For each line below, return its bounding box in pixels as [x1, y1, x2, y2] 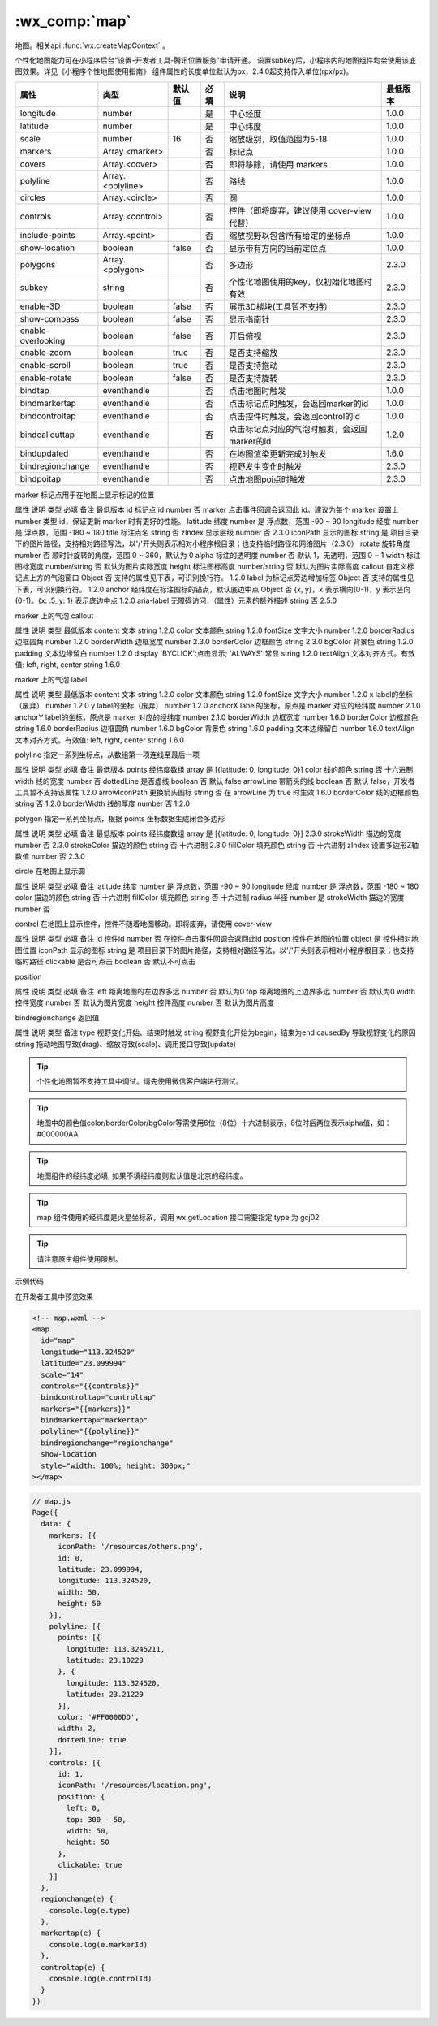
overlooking [19, 335, 66, 346]
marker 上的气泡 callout [15, 610, 94, 621]
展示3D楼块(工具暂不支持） [228, 301, 333, 312]
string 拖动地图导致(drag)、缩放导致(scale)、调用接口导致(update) [15, 1039, 237, 1049]
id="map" [41, 1336, 75, 1345]
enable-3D [19, 301, 61, 312]
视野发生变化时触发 [228, 461, 303, 472]
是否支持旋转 [228, 372, 278, 383]
